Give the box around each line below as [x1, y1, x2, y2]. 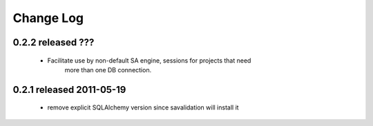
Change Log [12, 10, 84, 25]
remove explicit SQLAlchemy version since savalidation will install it [47, 103, 239, 112]
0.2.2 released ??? [12, 36, 95, 48]
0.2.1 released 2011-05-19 [12, 83, 126, 96]
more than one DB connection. [64, 65, 152, 74]
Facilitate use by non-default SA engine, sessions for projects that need [47, 56, 251, 65]
